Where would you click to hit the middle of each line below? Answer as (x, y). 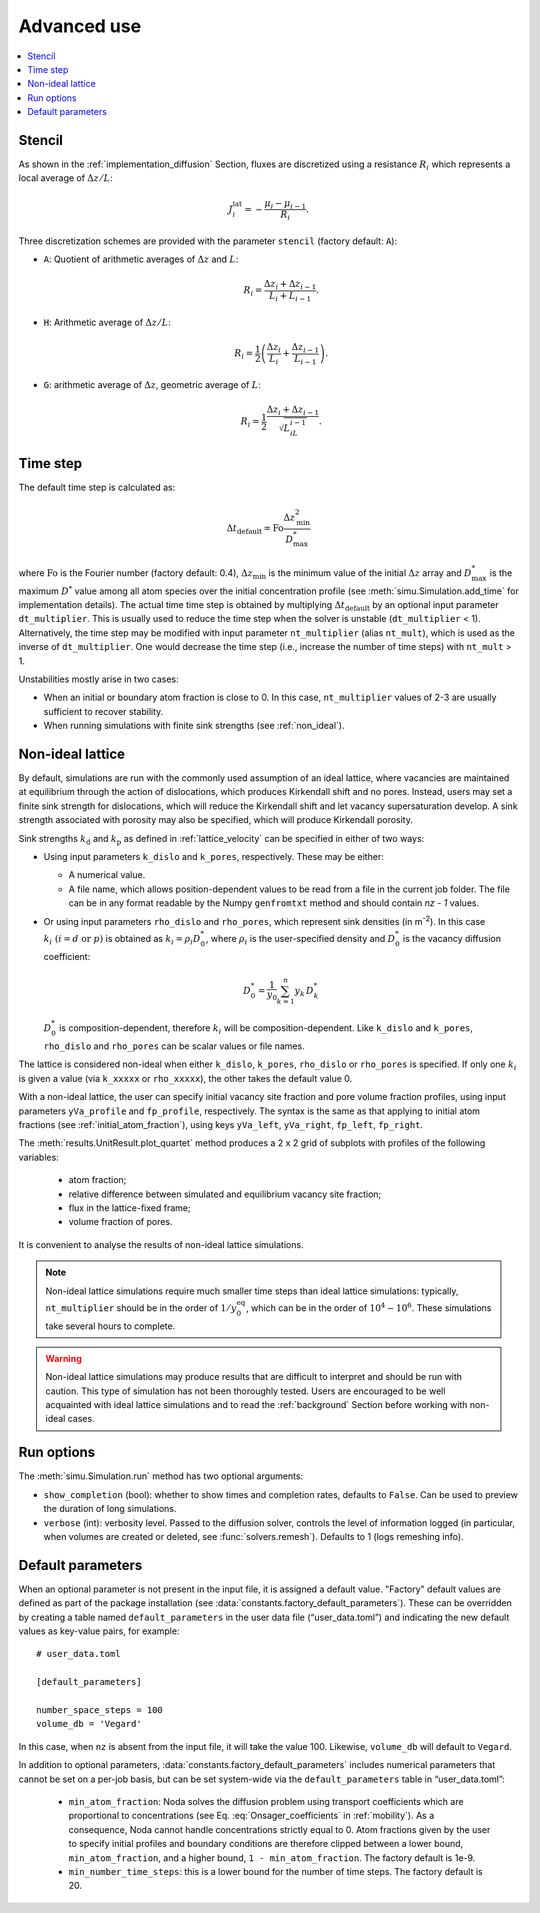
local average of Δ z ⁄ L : (66, 178)
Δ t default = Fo (255, 529)
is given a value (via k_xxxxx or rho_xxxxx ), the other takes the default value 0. (185, 1078)
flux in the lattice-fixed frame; (129, 1207)
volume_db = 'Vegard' (89, 1724)
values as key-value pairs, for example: (99, 1631)
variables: (38, 1157)
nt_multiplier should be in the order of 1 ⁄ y (141, 1307)
